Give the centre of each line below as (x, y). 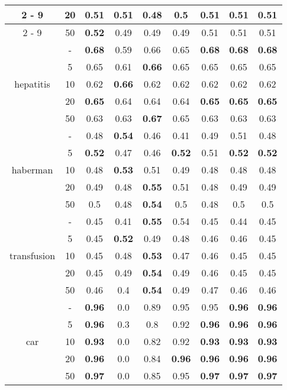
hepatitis (32, 84)
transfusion (33, 255)
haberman (32, 170)
